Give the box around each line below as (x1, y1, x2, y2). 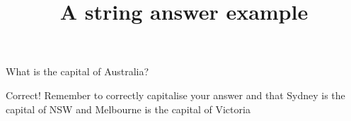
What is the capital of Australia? (6, 64, 149, 79)
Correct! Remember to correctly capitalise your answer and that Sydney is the (6, 87, 345, 102)
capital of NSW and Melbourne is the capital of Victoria (6, 101, 251, 116)
